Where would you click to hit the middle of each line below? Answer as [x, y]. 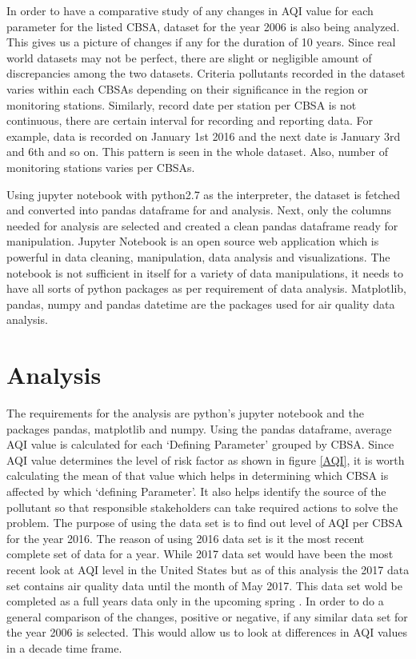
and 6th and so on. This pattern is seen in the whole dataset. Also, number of [197, 152]
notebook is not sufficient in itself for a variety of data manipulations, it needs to [205, 272]
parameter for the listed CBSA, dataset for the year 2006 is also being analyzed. [203, 26]
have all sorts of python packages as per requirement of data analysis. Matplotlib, [206, 288]
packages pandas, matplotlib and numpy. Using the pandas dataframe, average [199, 428]
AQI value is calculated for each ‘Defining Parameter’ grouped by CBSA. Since [200, 444]
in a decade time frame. [64, 647]
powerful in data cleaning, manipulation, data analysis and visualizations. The [198, 256]
